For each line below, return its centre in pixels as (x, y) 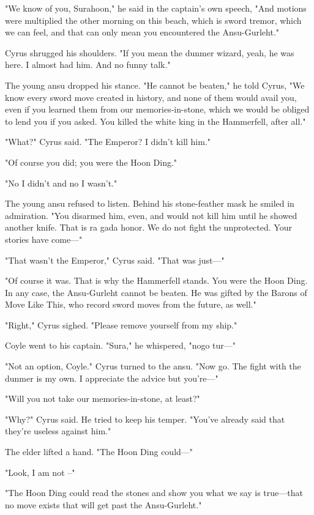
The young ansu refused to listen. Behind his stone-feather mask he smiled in (150, 203)
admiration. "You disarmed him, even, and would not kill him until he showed (151, 215)
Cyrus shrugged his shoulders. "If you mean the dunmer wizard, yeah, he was (150, 52)
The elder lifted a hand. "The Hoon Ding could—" (99, 452)
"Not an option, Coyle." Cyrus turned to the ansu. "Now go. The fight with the (153, 366)
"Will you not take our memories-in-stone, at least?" (103, 398)
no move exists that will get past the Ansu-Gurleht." (103, 504)
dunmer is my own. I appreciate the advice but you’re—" (112, 378)
